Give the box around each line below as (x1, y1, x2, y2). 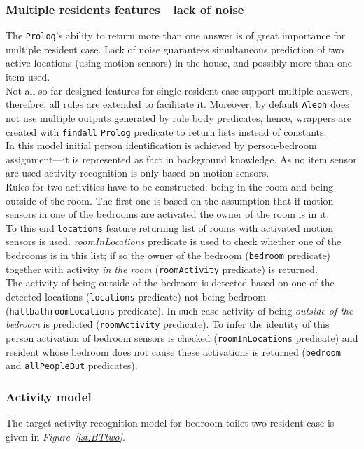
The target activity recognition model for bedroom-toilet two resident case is (6, 415, 335, 430)
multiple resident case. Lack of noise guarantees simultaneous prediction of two (6, 41, 344, 56)
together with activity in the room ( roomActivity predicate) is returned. (6, 261, 318, 276)
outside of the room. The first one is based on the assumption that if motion (6, 193, 334, 207)
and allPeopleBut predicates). (6, 358, 138, 373)
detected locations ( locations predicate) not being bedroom (6, 289, 266, 303)
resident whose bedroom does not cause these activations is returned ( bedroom (6, 344, 341, 359)
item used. (6, 69, 50, 84)
